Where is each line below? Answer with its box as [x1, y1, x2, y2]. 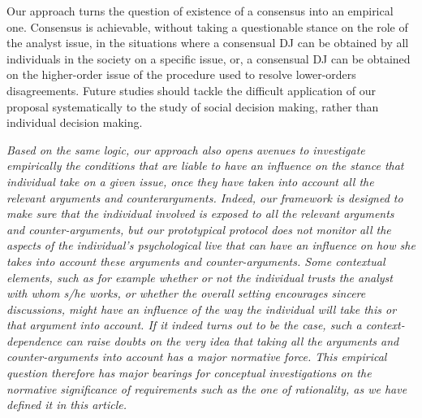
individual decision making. [6, 114, 143, 131]
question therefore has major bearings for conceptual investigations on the [6, 364, 372, 381]
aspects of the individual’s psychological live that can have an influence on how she [6, 237, 416, 254]
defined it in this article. [6, 396, 127, 413]
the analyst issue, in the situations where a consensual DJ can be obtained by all [6, 34, 409, 51]
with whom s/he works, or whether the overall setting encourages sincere [6, 285, 366, 302]
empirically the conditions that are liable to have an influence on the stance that [6, 157, 404, 174]
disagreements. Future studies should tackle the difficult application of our [6, 81, 376, 98]
